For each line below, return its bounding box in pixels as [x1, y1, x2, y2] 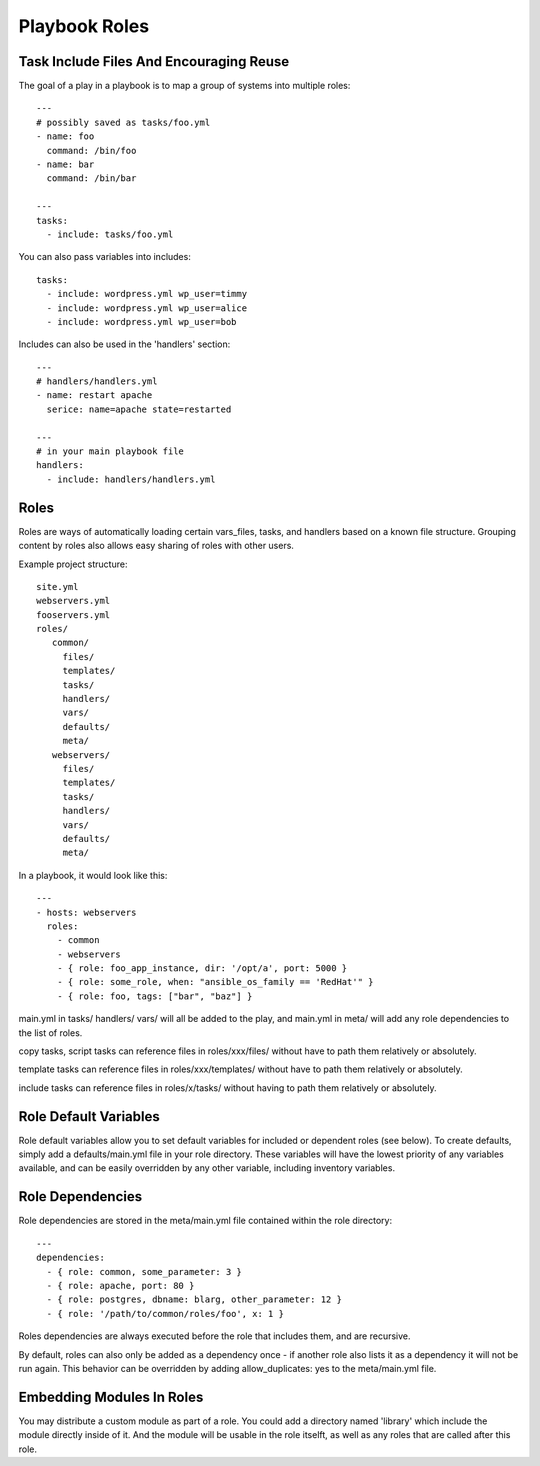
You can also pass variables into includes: [18, 251, 192, 263]
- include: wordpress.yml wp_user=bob [46, 316, 237, 327]
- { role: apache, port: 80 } [46, 1280, 195, 1291]
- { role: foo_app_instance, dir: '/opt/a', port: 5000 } [56, 963, 348, 974]
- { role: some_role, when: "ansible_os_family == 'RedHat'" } [56, 976, 374, 988]
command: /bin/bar [46, 173, 137, 184]
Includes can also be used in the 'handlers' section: [18, 338, 231, 350]
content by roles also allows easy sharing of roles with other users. [18, 540, 295, 552]
